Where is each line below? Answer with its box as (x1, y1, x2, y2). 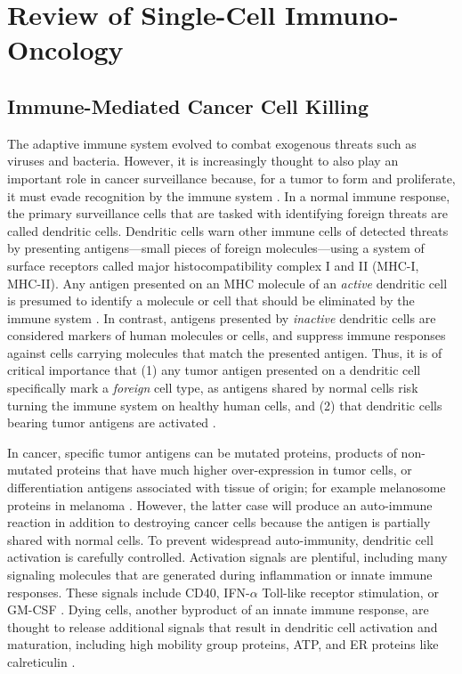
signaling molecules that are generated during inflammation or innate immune (7, 565, 433, 584)
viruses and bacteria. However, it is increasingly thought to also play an (7, 151, 399, 170)
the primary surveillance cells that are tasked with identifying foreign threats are (7, 204, 448, 223)
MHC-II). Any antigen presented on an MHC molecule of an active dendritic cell (7, 273, 448, 292)
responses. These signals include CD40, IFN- (7, 582, 250, 601)
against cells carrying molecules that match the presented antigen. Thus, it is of (7, 343, 442, 361)
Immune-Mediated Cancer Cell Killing (7, 92, 369, 119)
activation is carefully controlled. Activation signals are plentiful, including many (7, 548, 448, 566)
